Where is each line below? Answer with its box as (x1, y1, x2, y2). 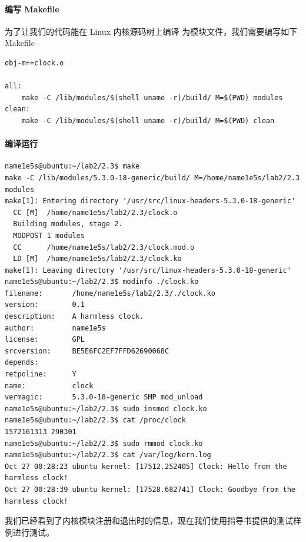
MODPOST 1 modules (13, 231, 85, 240)
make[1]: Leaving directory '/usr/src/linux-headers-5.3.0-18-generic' (5, 266, 291, 275)
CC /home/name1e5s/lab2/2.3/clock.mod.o (13, 243, 195, 252)
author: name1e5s (5, 323, 106, 332)
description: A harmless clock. (5, 312, 144, 321)
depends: (5, 358, 39, 367)
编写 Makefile (5, 2, 59, 15)
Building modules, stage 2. (13, 220, 123, 229)
